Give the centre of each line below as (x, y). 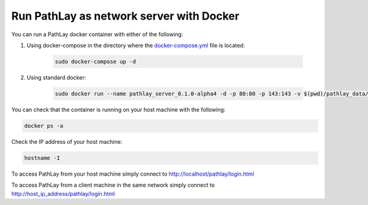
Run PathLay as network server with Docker (125, 16)
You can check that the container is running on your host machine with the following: (118, 110)
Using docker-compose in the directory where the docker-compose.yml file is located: (136, 45)
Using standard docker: (56, 77)
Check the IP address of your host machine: (67, 141)
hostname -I (42, 158)
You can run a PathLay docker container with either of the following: (97, 34)
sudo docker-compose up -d (95, 61)
